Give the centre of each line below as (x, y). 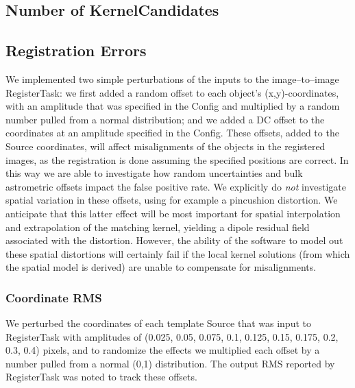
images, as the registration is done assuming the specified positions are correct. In (177, 159)
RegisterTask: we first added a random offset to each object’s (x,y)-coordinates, (172, 92)
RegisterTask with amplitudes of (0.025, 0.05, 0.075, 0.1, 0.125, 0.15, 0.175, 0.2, (172, 336)
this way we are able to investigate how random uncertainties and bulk (154, 173)
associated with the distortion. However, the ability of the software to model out (174, 240)
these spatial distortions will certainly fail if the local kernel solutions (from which (178, 253)
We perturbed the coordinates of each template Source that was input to (158, 323)
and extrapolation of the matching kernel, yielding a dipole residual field (158, 227)
